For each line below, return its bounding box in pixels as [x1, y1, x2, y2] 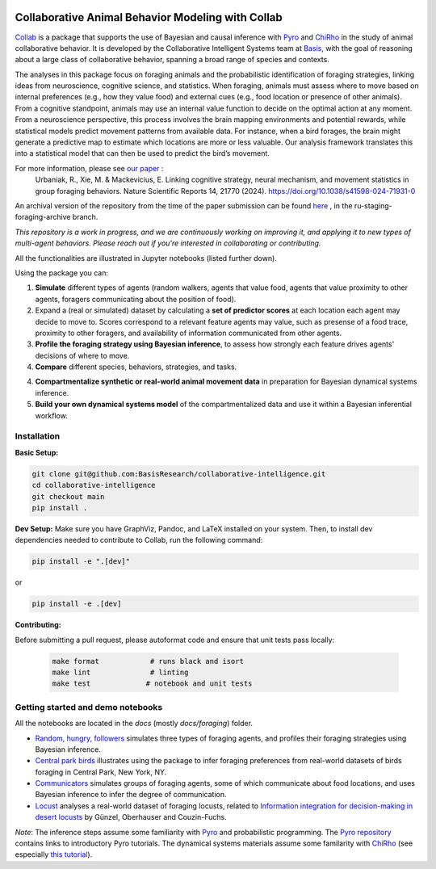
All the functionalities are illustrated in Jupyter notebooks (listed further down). [15, 253, 278, 262]
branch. [72, 212, 99, 222]
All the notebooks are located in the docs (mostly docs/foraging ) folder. [15, 719, 254, 728]
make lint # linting [52, 668, 189, 677]
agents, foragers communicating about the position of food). [35, 294, 237, 304]
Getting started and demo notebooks [15, 701, 163, 712]
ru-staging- [354, 200, 392, 210]
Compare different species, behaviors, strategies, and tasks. [35, 362, 237, 372]
